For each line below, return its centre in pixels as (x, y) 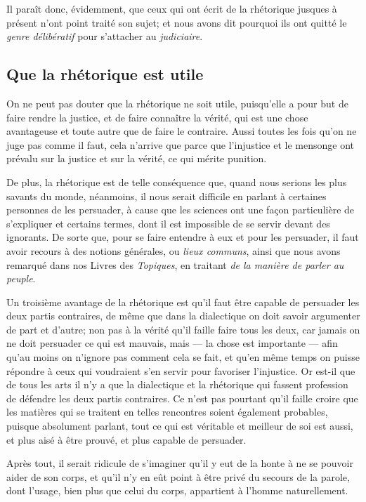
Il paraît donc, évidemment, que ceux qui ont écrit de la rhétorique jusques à (172, 8)
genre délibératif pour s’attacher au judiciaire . (105, 36)
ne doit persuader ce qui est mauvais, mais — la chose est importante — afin (172, 343)
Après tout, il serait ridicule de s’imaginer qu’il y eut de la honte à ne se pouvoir (180, 463)
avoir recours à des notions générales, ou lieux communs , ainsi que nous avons (174, 250)
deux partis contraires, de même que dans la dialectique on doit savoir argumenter (183, 316)
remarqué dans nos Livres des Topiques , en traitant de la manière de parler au (175, 264)
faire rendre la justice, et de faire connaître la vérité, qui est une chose (157, 117)
